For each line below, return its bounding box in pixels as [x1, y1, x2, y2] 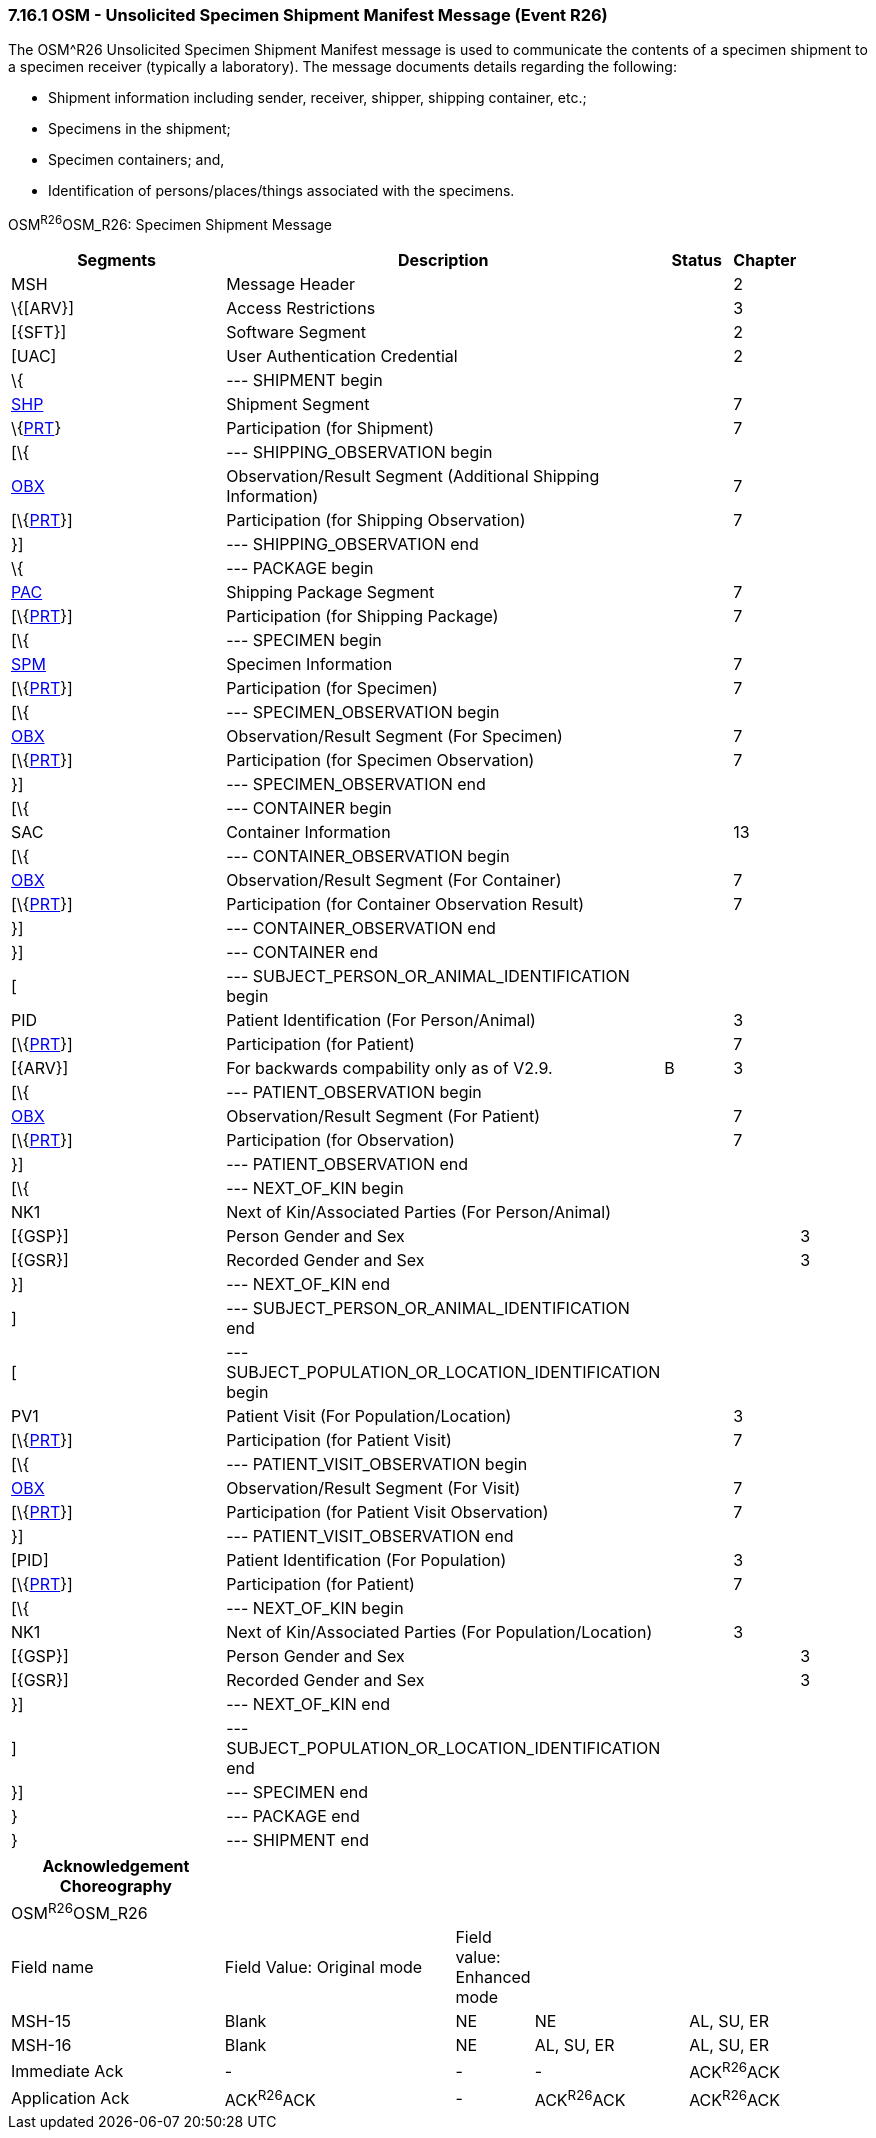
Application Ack [11, 2088, 130, 2109]
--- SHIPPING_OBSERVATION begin [226, 442, 493, 463]
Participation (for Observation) [226, 1130, 455, 1151]
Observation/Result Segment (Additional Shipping [226, 466, 600, 487]
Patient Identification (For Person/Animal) [226, 1010, 536, 1031]
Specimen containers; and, [48, 151, 225, 169]
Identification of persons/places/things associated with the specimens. [48, 182, 515, 200]
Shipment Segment [226, 394, 370, 415]
